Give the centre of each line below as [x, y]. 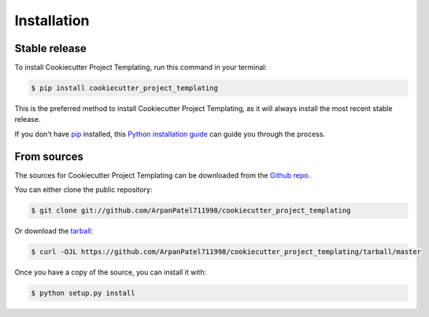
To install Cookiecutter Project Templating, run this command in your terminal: [141, 68]
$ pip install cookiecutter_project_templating [124, 88]
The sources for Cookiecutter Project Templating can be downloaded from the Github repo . [163, 175]
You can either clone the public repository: [83, 190]
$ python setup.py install [83, 293]
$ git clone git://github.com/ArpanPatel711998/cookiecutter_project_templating [191, 211]
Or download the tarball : [54, 231]
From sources [49, 156]
